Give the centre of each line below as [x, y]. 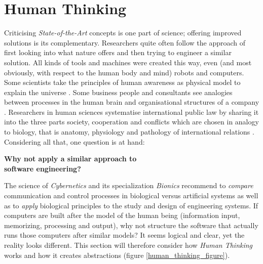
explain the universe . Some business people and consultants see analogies [118, 92]
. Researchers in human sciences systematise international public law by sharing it [131, 112]
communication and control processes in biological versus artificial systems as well [131, 195]
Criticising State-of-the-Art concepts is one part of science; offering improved [123, 33]
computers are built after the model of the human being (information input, [122, 215]
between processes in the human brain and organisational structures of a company [132, 102]
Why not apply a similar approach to [70, 159]
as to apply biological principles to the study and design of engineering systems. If [131, 205]
